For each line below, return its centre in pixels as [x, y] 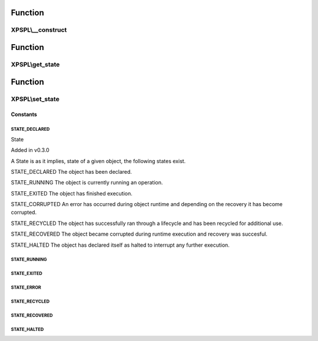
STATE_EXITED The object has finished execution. [72, 193]
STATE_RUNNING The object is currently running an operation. [87, 183]
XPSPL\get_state [35, 64]
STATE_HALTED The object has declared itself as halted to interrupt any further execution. [120, 245]
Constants [24, 114]
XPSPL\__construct [39, 30]
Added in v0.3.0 [30, 150]
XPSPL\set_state [35, 99]
